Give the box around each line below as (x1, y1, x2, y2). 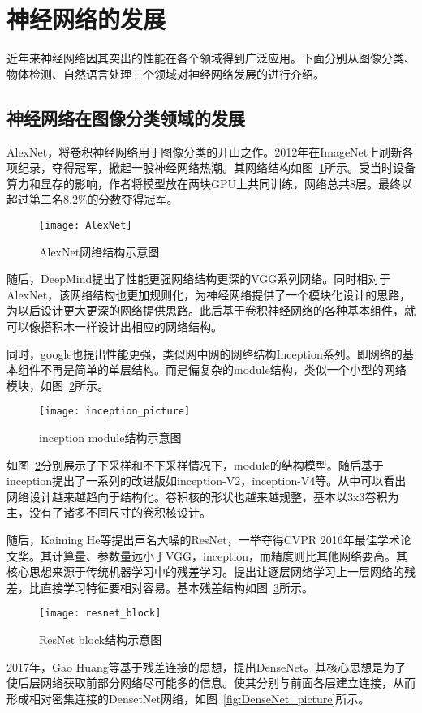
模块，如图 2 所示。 (6, 376, 109, 393)
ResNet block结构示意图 (39, 630, 162, 647)
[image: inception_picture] (39, 406, 191, 418)
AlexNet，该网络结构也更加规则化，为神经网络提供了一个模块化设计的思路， (6, 286, 411, 303)
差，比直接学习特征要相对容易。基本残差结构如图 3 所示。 (6, 578, 313, 595)
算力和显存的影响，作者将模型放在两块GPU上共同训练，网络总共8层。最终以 (6, 174, 413, 191)
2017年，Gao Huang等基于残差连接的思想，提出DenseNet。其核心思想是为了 (6, 658, 407, 675)
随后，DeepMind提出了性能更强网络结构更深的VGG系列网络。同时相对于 (6, 270, 391, 287)
